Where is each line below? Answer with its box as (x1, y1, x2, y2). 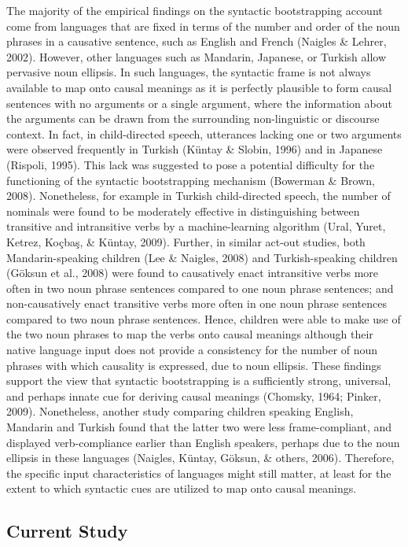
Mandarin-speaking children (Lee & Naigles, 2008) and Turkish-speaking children (6, 249, 398, 265)
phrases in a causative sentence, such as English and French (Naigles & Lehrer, (6, 33, 387, 50)
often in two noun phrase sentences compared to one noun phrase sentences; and (6, 279, 394, 296)
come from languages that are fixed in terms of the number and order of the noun (6, 17, 400, 34)
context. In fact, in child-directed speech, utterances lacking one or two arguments (6, 125, 402, 142)
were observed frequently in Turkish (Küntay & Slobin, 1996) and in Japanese (6, 141, 383, 157)
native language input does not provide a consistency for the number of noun (6, 342, 378, 358)
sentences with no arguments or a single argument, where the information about (6, 94, 392, 111)
